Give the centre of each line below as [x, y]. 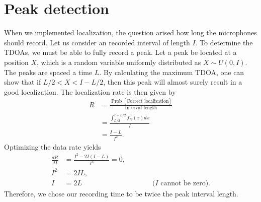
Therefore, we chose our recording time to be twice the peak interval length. [121, 193]
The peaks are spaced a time [48, 72]
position [16, 62]
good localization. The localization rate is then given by [90, 91]
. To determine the [224, 42]
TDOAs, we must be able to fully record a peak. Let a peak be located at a [120, 52]
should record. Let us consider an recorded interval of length [97, 42]
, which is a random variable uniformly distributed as [119, 62]
